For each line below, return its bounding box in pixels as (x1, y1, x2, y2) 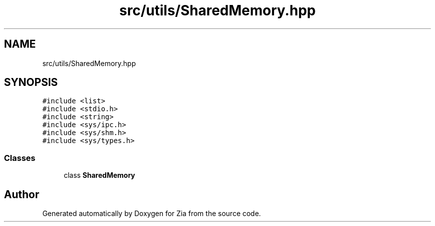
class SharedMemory (64, 171, 135, 180)
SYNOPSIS (4, 76, 58, 89)
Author (4, 188, 39, 201)
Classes (4, 152, 36, 163)
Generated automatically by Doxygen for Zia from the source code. (42, 209, 261, 218)
